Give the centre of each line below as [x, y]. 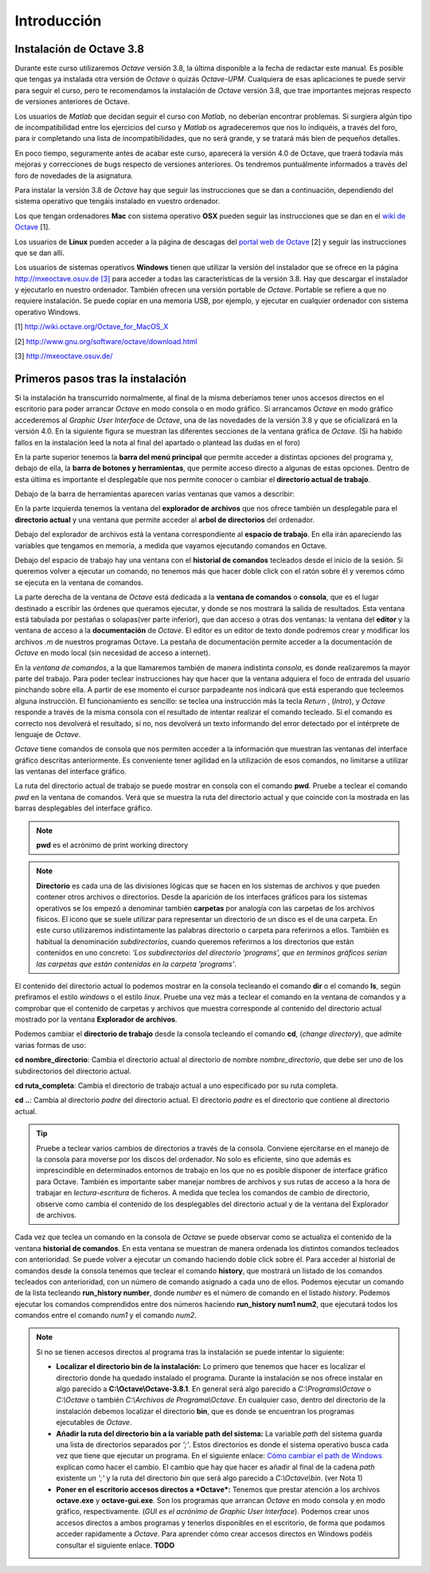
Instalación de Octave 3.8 [80, 49]
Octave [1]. [33, 227]
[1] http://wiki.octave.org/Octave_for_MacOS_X [92, 327]
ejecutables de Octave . [94, 1422]
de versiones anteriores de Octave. [72, 102]
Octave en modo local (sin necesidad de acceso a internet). [113, 653]
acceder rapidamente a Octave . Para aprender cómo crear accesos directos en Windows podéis [215, 1534]
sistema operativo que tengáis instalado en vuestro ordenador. [117, 201]
